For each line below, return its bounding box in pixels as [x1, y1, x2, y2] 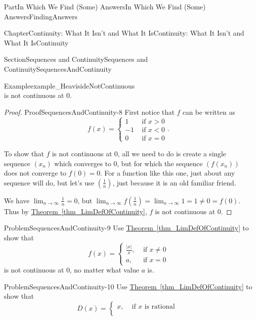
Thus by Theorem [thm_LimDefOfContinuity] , [4, 206, 147, 216]
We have [4, 195, 30, 205]
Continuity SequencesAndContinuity [4, 63, 112, 74]
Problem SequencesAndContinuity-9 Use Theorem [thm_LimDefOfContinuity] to [4, 223, 249, 233]
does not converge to [4, 168, 67, 178]
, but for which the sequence [117, 158, 203, 168]
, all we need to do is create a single [118, 148, 226, 158]
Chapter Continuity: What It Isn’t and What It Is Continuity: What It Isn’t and [4, 28, 245, 38]
